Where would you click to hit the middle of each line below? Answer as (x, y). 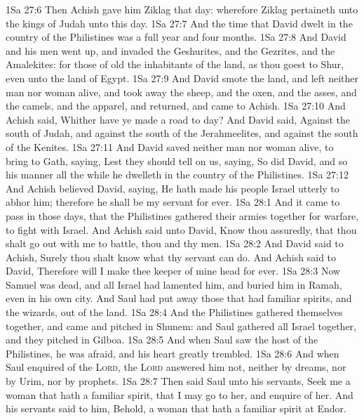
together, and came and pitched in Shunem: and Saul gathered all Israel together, (181, 326)
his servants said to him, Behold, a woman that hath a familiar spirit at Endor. (176, 408)
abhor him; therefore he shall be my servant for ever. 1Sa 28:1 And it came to (173, 202)
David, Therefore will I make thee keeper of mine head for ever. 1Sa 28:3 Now (173, 271)
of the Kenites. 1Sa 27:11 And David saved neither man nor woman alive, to (170, 146)
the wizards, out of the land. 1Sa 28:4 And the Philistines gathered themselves (174, 312)
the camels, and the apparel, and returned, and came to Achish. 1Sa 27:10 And (176, 106)
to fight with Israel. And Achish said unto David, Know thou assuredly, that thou (181, 229)
